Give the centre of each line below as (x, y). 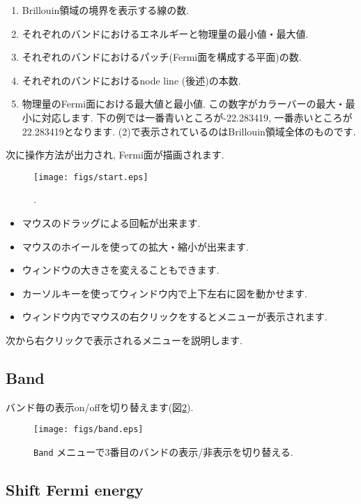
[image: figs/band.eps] (89, 430)
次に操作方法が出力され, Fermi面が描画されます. (115, 155)
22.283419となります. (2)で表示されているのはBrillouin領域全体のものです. (189, 131)
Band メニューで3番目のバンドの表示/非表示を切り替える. (163, 452)
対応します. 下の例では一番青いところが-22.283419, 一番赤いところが (197, 117)
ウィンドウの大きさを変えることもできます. (121, 270)
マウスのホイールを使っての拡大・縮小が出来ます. (135, 246)
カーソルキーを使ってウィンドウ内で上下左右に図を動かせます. (164, 293)
